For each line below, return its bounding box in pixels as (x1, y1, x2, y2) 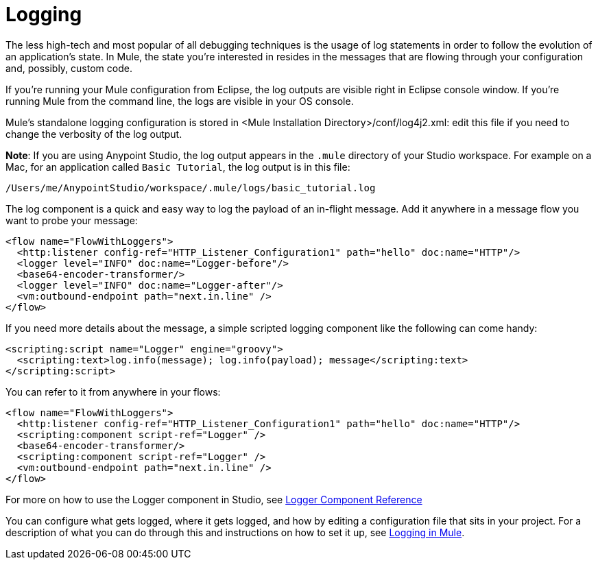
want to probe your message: (5, 214, 138, 226)
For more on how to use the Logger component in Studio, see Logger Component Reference (5, 493, 422, 505)
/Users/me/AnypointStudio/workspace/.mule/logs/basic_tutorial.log (5, 182, 376, 193)
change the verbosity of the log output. (5, 128, 182, 140)
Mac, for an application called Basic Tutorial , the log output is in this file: (5, 160, 350, 173)
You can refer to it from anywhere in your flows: (5, 385, 221, 398)
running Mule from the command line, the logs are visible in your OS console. (5, 95, 354, 107)
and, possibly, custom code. (5, 62, 132, 74)
